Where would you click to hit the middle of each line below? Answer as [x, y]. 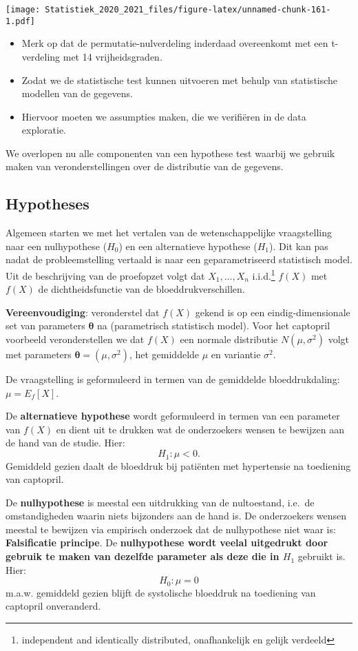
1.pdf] [20, 21]
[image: [23, 10]
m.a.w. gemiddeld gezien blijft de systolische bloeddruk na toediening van [161, 592]
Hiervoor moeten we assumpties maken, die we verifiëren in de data [164, 116]
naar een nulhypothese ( [56, 246]
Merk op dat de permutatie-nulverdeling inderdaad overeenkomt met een [175, 43]
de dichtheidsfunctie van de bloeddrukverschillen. [141, 289]
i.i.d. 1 [264, 275]
